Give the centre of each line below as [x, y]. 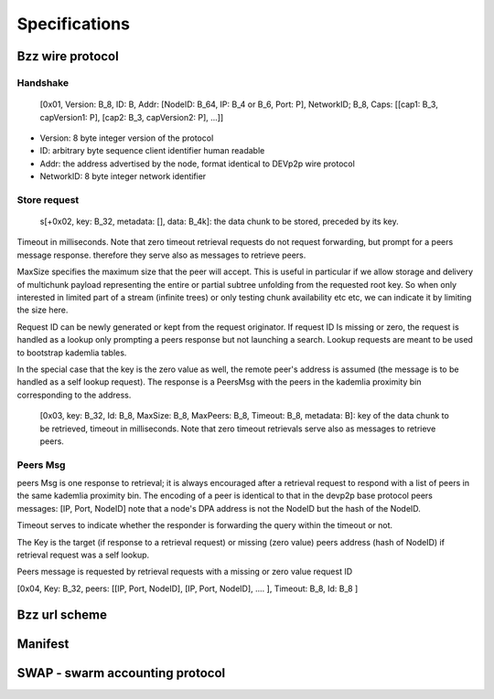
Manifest [43, 644]
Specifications [73, 24]
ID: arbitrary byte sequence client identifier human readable [152, 151]
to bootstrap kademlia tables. [72, 353]
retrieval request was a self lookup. [83, 555]
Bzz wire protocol [68, 56]
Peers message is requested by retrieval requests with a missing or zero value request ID [185, 572]
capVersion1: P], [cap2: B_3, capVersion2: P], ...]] [132, 117]
